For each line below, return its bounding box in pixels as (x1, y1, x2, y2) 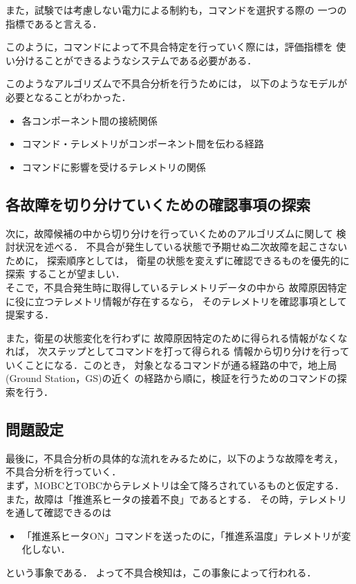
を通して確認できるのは (6, 505, 112, 520)
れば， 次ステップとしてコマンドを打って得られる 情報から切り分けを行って (6, 344, 350, 358)
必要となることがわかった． (6, 89, 131, 104)
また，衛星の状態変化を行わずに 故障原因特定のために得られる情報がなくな (6, 330, 348, 345)
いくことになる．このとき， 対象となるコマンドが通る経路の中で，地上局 (6, 357, 337, 372)
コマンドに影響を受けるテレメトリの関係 (21, 159, 206, 174)
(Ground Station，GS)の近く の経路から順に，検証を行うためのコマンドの (6, 371, 337, 385)
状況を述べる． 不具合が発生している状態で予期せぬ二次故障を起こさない (15, 239, 348, 254)
